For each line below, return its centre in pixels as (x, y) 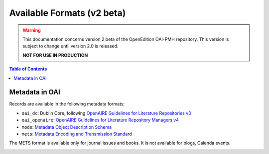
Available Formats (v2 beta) (67, 13)
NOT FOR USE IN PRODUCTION (55, 55)
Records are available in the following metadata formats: (67, 104)
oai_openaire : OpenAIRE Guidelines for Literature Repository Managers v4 (100, 120)
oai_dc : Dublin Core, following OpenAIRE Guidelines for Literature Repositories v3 (106, 113)
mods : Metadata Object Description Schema (67, 127)
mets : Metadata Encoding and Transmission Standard (77, 134)
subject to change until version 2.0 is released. (71, 46)
